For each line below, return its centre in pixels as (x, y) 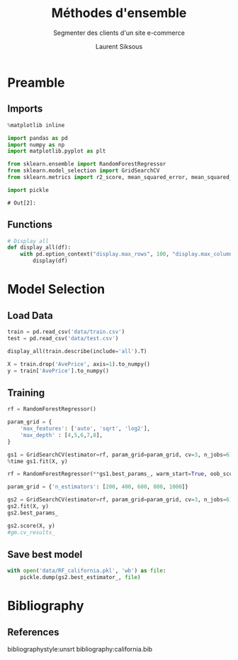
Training (26, 393)
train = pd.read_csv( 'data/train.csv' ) (66, 332)
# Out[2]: (22, 203)
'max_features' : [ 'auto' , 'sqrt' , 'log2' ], (85, 428)
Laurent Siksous (119, 46)
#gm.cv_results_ (31, 532)
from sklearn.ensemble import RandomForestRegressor (87, 164)
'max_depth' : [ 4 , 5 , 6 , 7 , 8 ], (61, 435)
